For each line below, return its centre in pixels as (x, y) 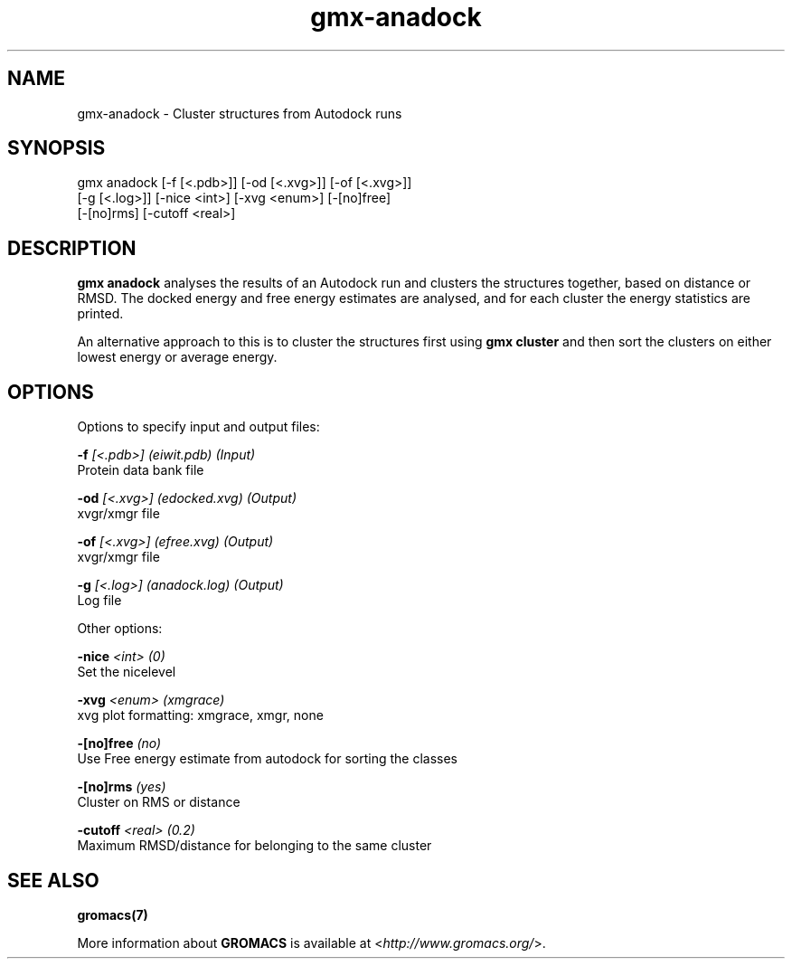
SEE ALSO (53, 880)
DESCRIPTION (72, 248)
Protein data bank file (141, 470)
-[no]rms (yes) (122, 787)
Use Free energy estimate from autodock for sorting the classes (267, 759)
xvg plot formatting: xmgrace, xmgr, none (200, 715)
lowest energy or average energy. (177, 357)
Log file (99, 601)
